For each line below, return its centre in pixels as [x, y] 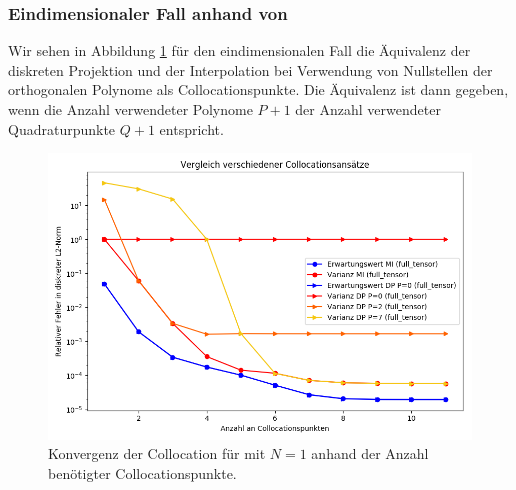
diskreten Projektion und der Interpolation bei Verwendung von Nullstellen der [250, 69]
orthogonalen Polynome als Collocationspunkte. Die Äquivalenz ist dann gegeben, [258, 89]
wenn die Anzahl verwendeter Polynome [130, 109]
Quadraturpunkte [62, 128]
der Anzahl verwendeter [368, 109]
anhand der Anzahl [370, 453]
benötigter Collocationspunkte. [142, 472]
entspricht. [191, 128]
